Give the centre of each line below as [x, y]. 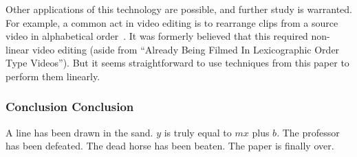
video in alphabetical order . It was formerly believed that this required [157, 36]
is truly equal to [198, 132]
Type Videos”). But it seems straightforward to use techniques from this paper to [177, 63]
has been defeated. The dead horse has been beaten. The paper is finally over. [170, 146]
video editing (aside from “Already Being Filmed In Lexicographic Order [186, 49]
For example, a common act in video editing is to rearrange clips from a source [172, 22]
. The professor [308, 132]
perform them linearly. [53, 76]
